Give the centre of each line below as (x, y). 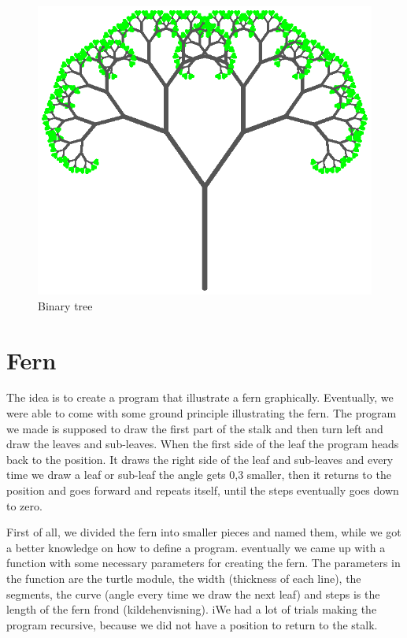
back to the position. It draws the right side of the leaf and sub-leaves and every (200, 459)
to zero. (24, 505)
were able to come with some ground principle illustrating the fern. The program (202, 413)
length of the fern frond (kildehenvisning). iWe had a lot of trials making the (192, 609)
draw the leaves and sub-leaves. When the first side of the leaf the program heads (203, 444)
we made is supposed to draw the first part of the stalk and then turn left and (195, 428)
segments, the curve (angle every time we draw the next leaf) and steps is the (193, 593)
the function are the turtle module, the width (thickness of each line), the (184, 578)
